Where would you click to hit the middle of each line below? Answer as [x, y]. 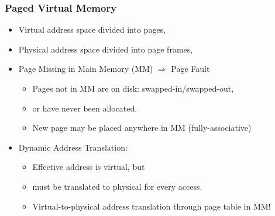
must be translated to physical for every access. [117, 186]
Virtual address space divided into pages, [92, 29]
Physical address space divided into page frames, [106, 49]
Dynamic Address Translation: [73, 147]
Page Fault [190, 69]
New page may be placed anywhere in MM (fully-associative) [142, 128]
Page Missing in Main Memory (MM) [86, 69]
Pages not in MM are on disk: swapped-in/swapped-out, [133, 88]
